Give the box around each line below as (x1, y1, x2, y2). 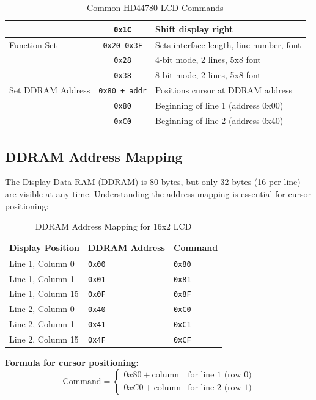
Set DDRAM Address (9, 84, 90, 96)
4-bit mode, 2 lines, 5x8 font (155, 53, 261, 66)
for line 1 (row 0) (188, 371, 252, 380)
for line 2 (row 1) (188, 384, 252, 393)
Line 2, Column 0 (9, 302, 75, 315)
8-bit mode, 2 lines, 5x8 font (155, 68, 261, 81)
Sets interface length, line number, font (155, 38, 301, 51)
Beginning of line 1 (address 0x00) (155, 99, 284, 112)
